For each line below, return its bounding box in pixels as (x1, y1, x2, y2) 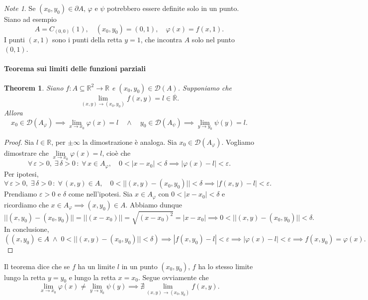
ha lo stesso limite (198, 261, 253, 271)
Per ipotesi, (4, 168, 39, 179)
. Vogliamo (221, 136, 254, 147)
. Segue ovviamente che (138, 272, 209, 282)
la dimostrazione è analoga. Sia (82, 136, 177, 147)
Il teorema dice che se (4, 261, 70, 271)
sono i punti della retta (52, 34, 122, 44)
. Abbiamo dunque (125, 199, 182, 209)
